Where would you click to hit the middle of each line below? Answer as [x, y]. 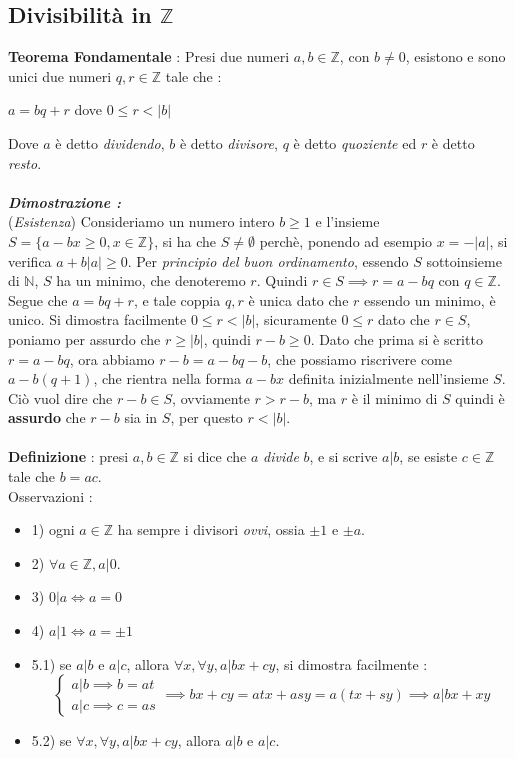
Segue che [38, 299]
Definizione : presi [68, 456]
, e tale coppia [177, 299]
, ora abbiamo [112, 358]
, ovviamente [211, 397]
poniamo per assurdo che [84, 338]
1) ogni [53, 529]
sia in [141, 417]
